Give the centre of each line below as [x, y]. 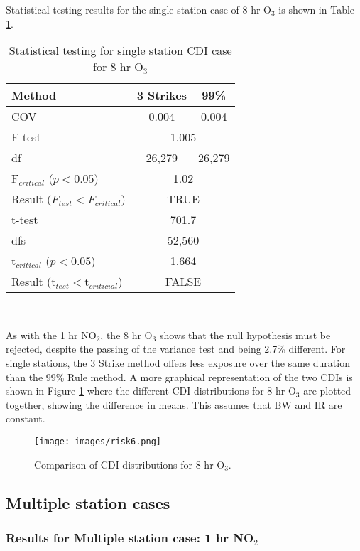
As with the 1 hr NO [51, 335]
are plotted [327, 391]
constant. [26, 418]
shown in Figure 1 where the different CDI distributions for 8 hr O [151, 391]
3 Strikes [162, 95]
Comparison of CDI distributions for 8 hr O [130, 464]
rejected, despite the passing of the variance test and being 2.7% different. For [176, 349]
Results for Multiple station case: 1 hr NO [130, 537]
